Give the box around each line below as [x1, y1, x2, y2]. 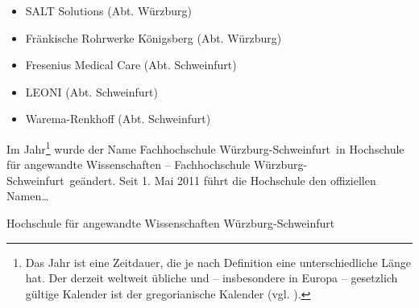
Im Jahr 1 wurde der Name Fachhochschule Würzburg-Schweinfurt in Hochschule [6, 138, 404, 157]
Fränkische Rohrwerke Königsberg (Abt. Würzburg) [25, 29, 282, 46]
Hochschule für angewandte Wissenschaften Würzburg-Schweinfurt [6, 215, 335, 231]
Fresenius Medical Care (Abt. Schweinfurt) [25, 56, 237, 73]
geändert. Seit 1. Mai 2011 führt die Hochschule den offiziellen [69, 171, 376, 188]
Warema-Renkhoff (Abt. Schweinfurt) [25, 110, 211, 127]
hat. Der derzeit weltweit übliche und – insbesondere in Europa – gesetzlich [25, 269, 398, 286]
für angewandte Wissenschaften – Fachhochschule [6, 156, 251, 173]
